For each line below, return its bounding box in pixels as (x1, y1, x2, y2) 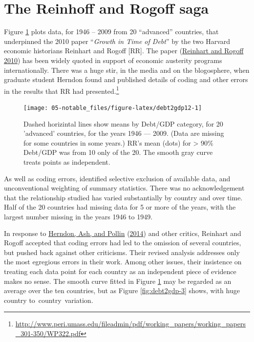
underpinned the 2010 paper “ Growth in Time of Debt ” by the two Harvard (4, 36, 231, 46)
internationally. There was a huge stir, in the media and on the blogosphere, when (4, 64, 250, 75)
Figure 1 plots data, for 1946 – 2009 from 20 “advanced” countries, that (4, 26, 219, 37)
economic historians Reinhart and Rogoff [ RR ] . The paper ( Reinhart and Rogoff (4, 45, 244, 56)
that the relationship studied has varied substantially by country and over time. (4, 192, 243, 202)
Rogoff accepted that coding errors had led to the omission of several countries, (4, 237, 241, 248)
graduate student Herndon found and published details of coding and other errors (4, 74, 248, 85)
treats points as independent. (23, 156, 110, 167)
